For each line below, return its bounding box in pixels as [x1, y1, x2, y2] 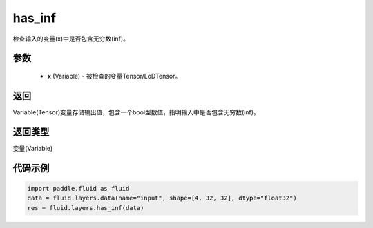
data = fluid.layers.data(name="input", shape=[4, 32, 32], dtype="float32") [27, 194, 297, 203]
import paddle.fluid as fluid [27, 185, 130, 192]
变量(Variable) [12, 144, 53, 152]
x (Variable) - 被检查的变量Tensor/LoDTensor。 [47, 72, 182, 80]
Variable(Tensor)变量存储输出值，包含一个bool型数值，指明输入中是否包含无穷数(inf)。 [12, 107, 260, 116]
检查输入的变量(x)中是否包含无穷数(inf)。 [12, 34, 129, 43]
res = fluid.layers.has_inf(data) [27, 204, 144, 211]
